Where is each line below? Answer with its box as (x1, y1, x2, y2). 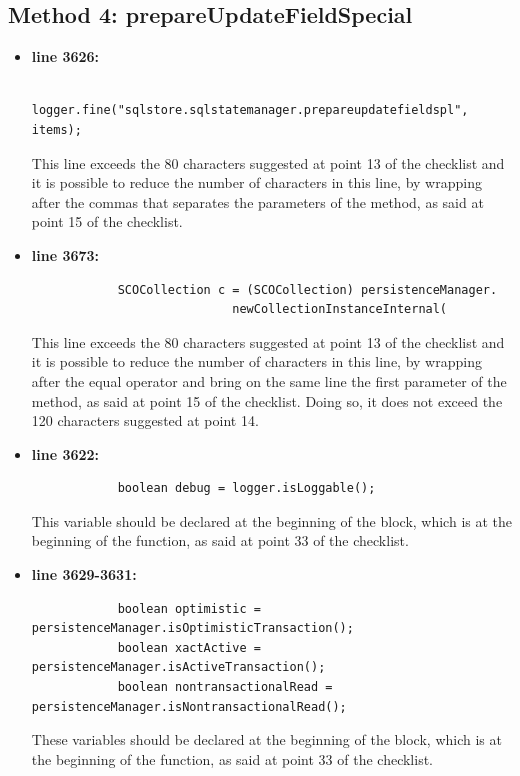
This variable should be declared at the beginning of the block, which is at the (31, 510, 513, 531)
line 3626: (31, 46, 100, 67)
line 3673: (31, 244, 100, 265)
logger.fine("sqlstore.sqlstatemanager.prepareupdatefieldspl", (31, 103, 469, 118)
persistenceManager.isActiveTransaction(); (31, 660, 326, 675)
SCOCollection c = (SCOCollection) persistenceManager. (117, 282, 498, 297)
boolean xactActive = (117, 640, 261, 655)
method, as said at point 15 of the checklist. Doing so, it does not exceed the (31, 390, 503, 411)
